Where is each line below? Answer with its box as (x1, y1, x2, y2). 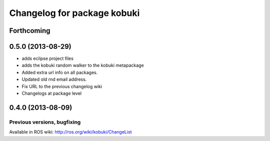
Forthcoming (9, 26, 50, 35)
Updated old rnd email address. (21, 76, 87, 82)
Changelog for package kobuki (9, 7, 140, 18)
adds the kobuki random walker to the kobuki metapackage (21, 62, 144, 68)
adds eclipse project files (21, 55, 73, 62)
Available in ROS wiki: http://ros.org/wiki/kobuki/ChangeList (9, 129, 132, 135)
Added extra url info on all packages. (21, 69, 98, 75)
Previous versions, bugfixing (9, 119, 81, 126)
